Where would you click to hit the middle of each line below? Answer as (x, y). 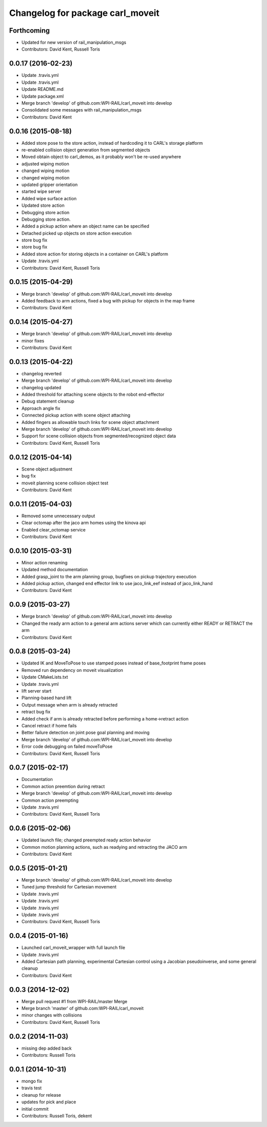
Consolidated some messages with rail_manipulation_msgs (82, 110)
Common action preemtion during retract (63, 786)
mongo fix (32, 1081)
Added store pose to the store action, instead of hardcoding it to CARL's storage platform (112, 143)
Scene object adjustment (47, 469)
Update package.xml (43, 96)
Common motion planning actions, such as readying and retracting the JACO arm (104, 847)
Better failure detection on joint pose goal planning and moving (86, 733)
